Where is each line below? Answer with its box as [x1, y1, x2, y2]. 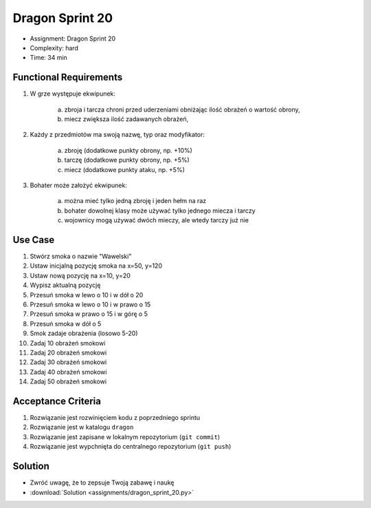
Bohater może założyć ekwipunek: [30, 181, 127, 189]
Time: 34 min [30, 54, 68, 62]
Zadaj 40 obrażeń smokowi [30, 368, 107, 376]
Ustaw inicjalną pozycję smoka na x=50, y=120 [30, 262, 163, 270]
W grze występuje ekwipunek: [30, 89, 116, 98]
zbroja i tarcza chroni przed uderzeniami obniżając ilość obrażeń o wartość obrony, [64, 105, 300, 114]
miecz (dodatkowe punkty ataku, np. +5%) [64, 165, 185, 173]
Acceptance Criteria [12, 395, 101, 407]
